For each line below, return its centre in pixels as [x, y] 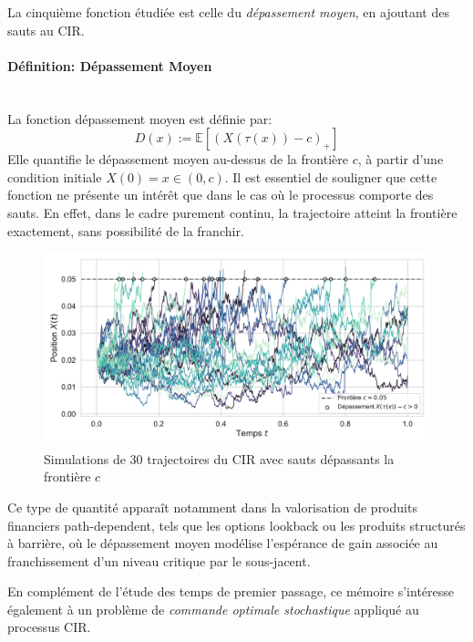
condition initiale [55, 176]
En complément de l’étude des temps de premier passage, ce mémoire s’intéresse [231, 591]
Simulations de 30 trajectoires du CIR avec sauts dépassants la [219, 458]
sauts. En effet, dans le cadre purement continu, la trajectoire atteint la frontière [232, 212]
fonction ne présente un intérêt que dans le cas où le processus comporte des [221, 195]
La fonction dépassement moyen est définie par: [140, 118]
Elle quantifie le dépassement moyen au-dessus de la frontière [178, 159]
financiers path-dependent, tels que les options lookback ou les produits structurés [236, 525]
